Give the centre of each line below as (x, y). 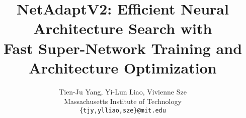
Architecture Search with (123, 28)
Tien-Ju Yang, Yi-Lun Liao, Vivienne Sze (123, 91)
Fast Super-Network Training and (123, 48)
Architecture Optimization (123, 67)
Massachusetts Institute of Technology (123, 101)
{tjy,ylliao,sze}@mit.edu (123, 110)
